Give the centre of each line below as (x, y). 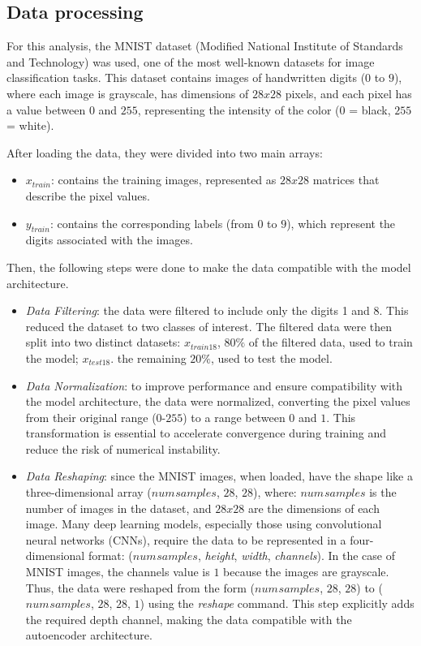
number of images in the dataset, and (118, 508)
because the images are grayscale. (306, 572)
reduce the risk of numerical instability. (123, 448)
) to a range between (234, 417)
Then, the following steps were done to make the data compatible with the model (209, 267)
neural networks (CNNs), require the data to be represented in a (186, 539)
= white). (30, 125)
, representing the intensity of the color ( (238, 109)
